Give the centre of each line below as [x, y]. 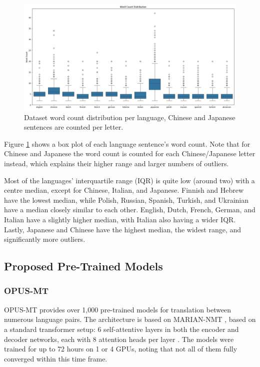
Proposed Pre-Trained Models [83, 266]
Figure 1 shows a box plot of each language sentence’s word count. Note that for [127, 143]
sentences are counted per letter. [74, 127]
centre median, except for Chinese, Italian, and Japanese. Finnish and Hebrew [124, 190]
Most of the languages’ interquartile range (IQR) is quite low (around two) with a [129, 180]
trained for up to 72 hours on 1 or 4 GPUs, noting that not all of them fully [121, 349]
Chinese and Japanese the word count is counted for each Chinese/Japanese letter [130, 153]
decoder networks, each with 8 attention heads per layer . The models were [119, 339]
